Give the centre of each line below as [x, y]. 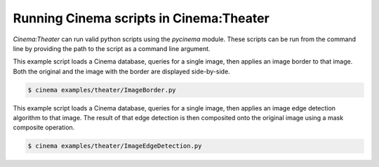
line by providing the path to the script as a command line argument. [112, 48]
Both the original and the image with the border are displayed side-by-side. [122, 71]
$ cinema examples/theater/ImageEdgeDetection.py [115, 146]
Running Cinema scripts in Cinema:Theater [141, 18]
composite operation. [44, 128]
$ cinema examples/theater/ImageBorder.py [102, 90]
